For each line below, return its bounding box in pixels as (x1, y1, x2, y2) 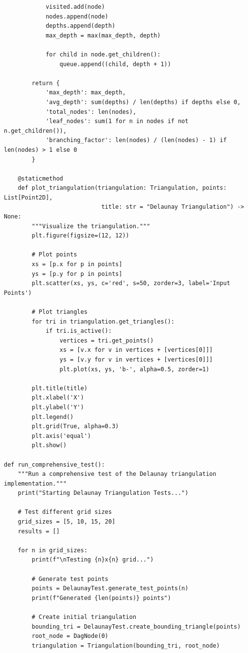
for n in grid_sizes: (18, 546, 88, 554)
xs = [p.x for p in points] (32, 261, 123, 268)
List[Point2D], (4, 194, 53, 201)
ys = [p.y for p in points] (32, 270, 123, 277)
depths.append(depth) (45, 22, 116, 30)
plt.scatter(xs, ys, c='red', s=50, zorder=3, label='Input (32, 280, 230, 287)
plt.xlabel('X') (32, 394, 84, 401)
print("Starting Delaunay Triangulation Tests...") (18, 490, 189, 497)
